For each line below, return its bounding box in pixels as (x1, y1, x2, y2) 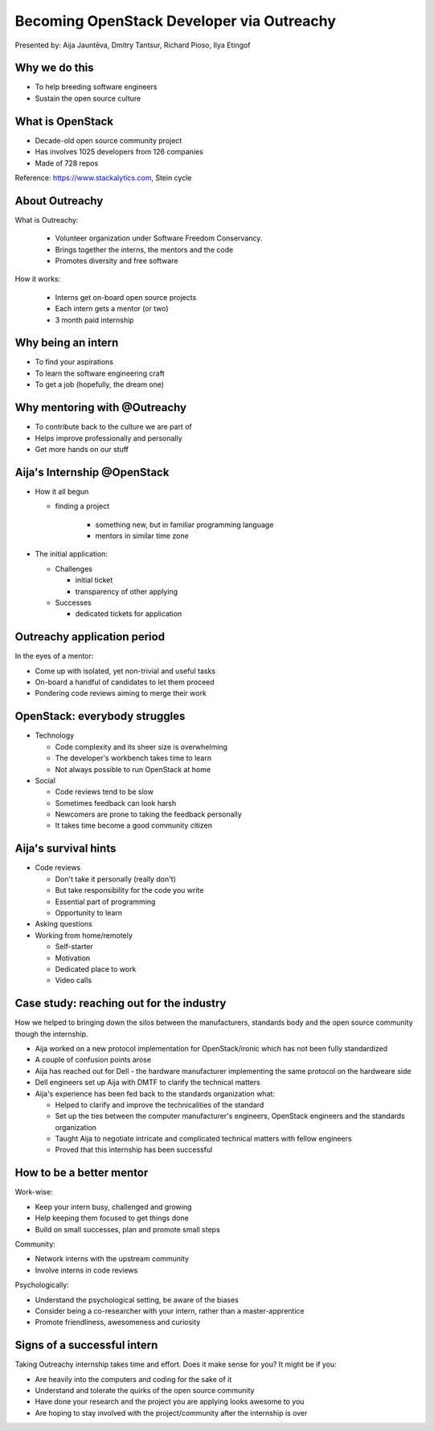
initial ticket (75, 575, 113, 585)
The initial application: (35, 549, 108, 559)
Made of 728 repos (35, 158, 99, 168)
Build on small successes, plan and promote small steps (35, 1224, 220, 1234)
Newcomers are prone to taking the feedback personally (55, 809, 243, 820)
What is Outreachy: (14, 215, 79, 224)
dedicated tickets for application (75, 609, 182, 619)
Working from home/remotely (35, 930, 133, 940)
